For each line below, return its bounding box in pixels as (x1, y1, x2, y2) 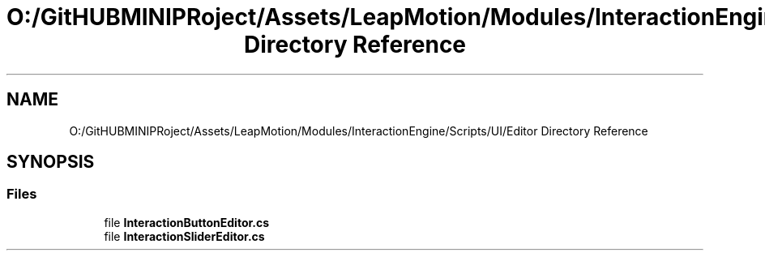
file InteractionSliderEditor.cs (104, 229, 265, 243)
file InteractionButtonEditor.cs (104, 215, 270, 229)
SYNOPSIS (6, 152, 95, 173)
